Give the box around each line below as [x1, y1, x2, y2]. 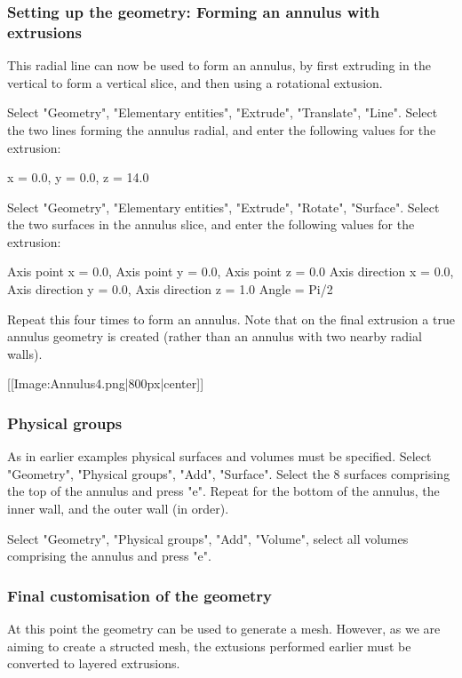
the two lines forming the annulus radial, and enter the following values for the [7, 120, 436, 139]
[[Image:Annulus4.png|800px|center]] [7, 374, 204, 393]
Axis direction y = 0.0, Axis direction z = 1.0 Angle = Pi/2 [7, 280, 333, 299]
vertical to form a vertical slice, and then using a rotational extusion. [7, 73, 383, 92]
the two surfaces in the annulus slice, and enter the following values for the [7, 215, 415, 234]
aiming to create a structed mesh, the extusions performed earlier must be [7, 636, 411, 655]
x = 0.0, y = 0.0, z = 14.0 [7, 168, 149, 187]
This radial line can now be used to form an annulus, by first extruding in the [7, 56, 431, 75]
